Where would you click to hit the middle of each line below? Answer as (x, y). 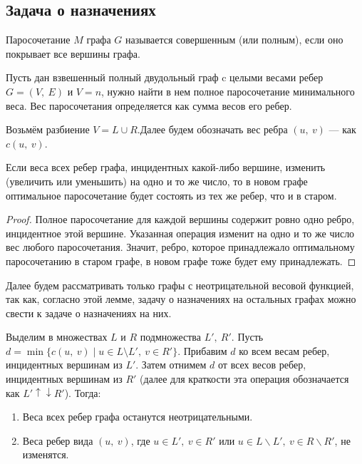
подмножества (170, 337)
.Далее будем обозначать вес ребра (212, 129)
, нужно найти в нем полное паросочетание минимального (228, 91)
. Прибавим (202, 350)
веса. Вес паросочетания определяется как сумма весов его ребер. (149, 105)
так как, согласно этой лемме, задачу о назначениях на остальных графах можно (181, 299)
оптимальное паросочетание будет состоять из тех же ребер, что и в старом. (171, 195)
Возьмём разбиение (48, 129)
